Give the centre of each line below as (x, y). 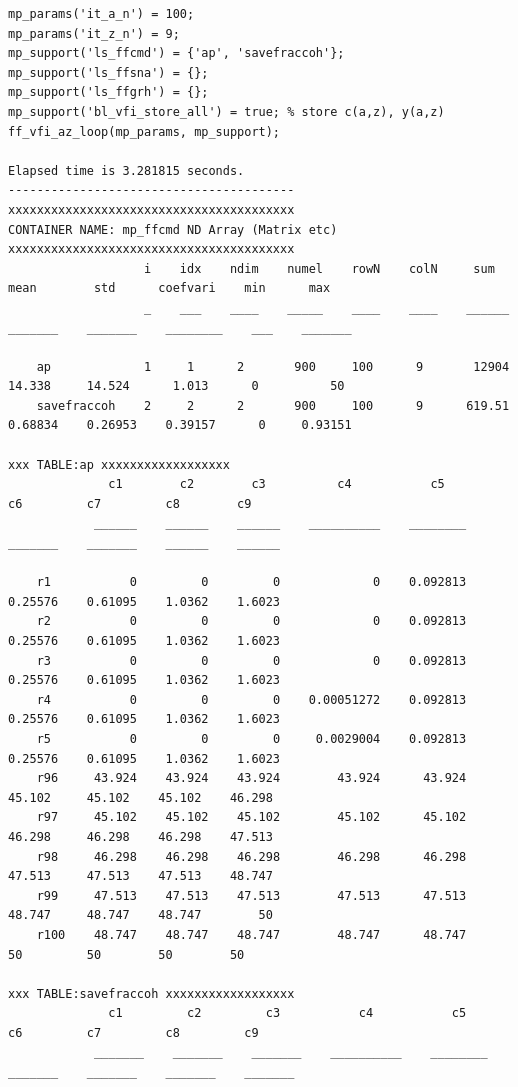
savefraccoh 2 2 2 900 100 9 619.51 (273, 405)
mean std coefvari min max (169, 288)
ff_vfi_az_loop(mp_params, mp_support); (144, 131)
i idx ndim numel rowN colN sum (319, 268)
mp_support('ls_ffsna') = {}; (108, 72)
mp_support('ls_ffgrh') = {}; (108, 92)
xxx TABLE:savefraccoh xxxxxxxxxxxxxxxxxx (151, 993)
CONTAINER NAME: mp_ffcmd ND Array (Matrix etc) (173, 229)
